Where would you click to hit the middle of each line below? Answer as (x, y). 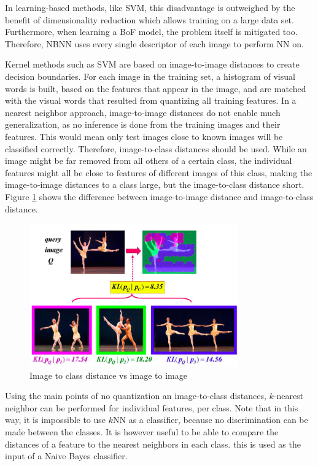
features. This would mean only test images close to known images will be (144, 136)
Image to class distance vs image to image (108, 375)
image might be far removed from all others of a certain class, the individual (149, 161)
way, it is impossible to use (56, 420)
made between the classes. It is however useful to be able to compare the (142, 431)
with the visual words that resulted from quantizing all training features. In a (151, 100)
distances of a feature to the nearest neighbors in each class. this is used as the (153, 444)
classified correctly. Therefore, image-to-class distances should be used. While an (156, 148)
